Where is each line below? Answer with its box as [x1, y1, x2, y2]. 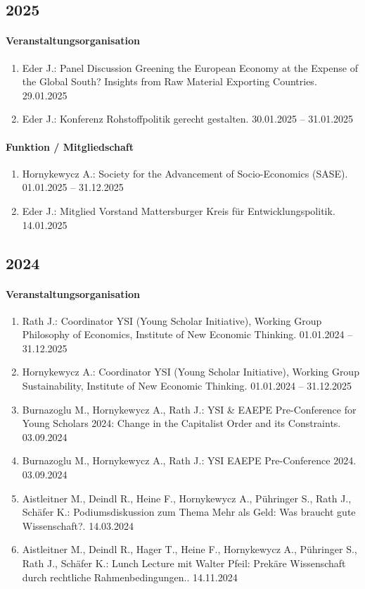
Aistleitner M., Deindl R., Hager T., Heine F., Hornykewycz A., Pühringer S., [22, 542, 357, 557]
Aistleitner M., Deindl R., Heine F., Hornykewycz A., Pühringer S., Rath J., [22, 490, 352, 505]
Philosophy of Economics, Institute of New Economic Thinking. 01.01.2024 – [22, 327, 353, 342]
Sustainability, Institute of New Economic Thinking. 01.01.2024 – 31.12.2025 [22, 378, 352, 393]
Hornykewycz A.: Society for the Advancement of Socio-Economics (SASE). [22, 166, 348, 180]
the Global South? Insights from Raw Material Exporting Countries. [22, 74, 317, 89]
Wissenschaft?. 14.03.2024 [22, 518, 134, 533]
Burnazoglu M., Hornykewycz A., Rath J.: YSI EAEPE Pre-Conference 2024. [22, 453, 357, 468]
